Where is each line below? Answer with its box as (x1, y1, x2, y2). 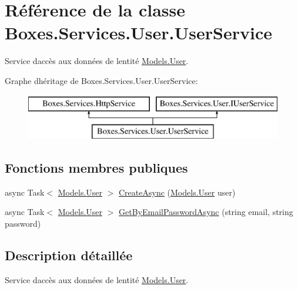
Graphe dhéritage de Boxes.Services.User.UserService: (5, 74, 198, 86)
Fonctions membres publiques (5, 159, 188, 177)
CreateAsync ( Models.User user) (119, 186, 236, 198)
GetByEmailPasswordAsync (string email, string (119, 206, 293, 218)
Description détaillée (5, 246, 133, 264)
